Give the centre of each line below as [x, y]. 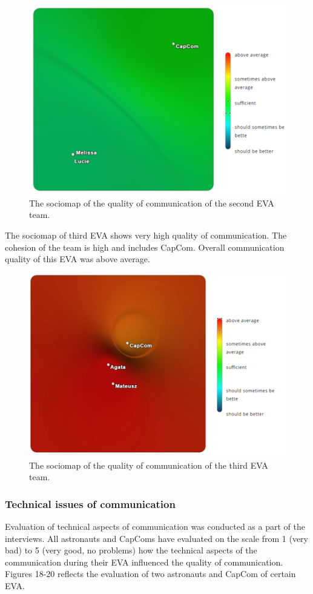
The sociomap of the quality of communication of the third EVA [149, 465]
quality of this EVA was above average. [77, 259]
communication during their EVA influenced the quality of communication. [144, 562]
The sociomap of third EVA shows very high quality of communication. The [146, 235]
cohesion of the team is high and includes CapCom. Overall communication [145, 247]
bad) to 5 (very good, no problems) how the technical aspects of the [131, 550]
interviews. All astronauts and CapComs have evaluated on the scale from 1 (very [157, 538]
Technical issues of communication [90, 503]
